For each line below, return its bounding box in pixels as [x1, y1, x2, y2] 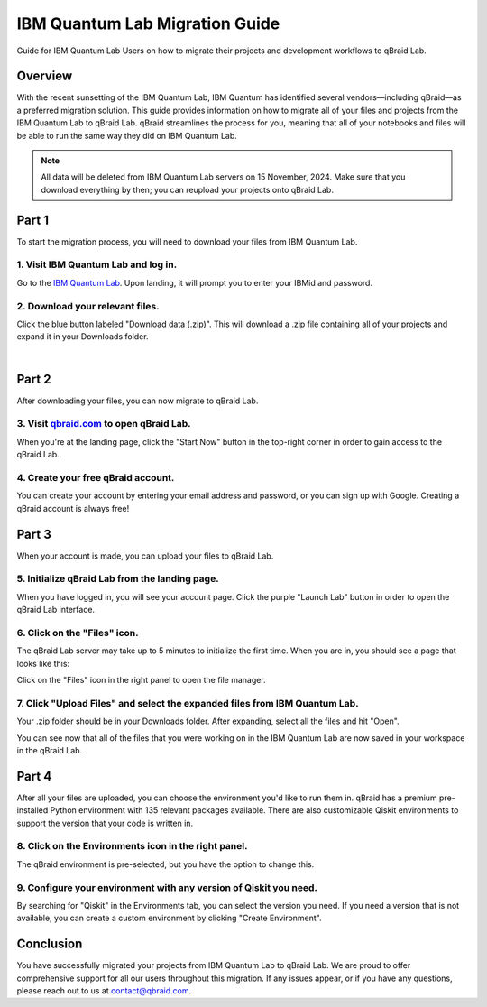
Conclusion [16, 937, 83, 952]
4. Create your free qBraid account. [16, 471, 175, 484]
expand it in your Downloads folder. [16, 331, 149, 342]
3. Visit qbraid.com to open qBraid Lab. [16, 418, 191, 430]
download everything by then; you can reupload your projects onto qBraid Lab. [41, 184, 334, 195]
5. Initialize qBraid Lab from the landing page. [16, 573, 220, 586]
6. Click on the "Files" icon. [16, 626, 139, 639]
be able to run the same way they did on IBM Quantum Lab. [16, 130, 238, 141]
